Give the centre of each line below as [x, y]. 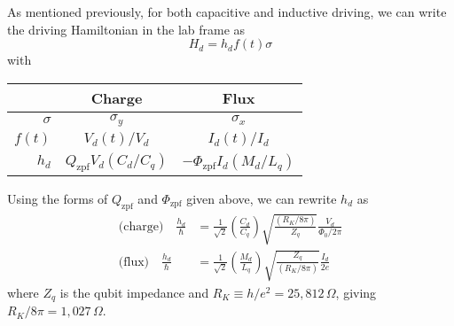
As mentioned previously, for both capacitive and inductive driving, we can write [227, 12]
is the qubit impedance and [134, 292]
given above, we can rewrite [262, 198]
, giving [356, 292]
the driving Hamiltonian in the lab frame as [126, 29]
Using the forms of [58, 198]
